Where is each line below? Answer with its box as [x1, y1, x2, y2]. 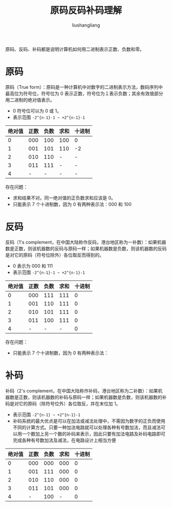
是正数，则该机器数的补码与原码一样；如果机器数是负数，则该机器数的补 [14, 394, 167, 400]
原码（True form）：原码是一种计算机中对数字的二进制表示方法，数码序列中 [5, 84, 163, 90]
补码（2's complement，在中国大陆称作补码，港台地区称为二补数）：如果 [5, 387, 159, 393]
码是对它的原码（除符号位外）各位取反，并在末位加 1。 [5, 400, 121, 406]
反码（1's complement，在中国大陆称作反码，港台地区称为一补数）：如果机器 [5, 239, 166, 245]
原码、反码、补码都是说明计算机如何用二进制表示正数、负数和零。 [5, 46, 144, 52]
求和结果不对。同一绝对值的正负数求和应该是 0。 [12, 195, 116, 201]
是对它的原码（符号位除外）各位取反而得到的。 [5, 252, 104, 258]
